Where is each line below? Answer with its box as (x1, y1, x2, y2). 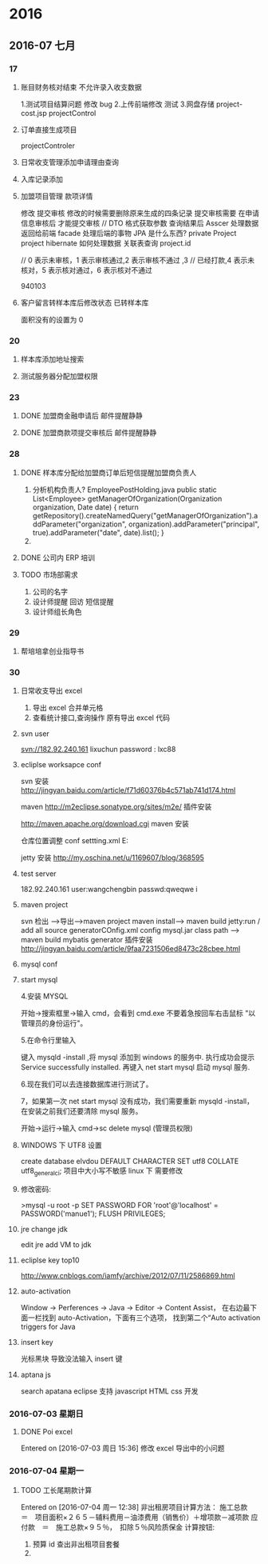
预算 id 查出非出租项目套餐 (32, 1539, 120, 1549)
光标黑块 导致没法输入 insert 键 (20, 1354, 123, 1364)
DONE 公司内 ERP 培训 (20, 553, 95, 562)
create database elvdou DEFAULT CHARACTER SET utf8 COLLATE (20, 1157, 239, 1166)
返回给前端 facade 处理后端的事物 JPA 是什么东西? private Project (20, 228, 237, 238)
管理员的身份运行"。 (20, 1018, 88, 1028)
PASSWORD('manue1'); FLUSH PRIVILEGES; (20, 1209, 166, 1218)
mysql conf (20, 959, 58, 969)
